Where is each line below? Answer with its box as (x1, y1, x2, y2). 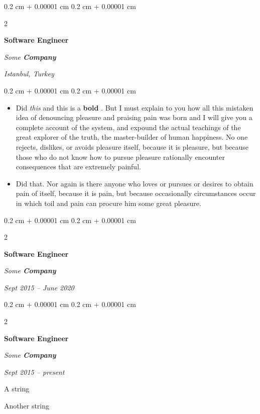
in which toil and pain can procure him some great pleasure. (16, 197, 201, 208)
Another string (4, 400, 50, 411)
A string (4, 383, 30, 394)
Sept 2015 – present (4, 366, 65, 377)
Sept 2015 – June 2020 (4, 282, 74, 292)
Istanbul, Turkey (4, 68, 54, 79)
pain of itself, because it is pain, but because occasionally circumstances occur (16, 188, 256, 198)
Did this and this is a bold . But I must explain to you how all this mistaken (16, 102, 253, 113)
